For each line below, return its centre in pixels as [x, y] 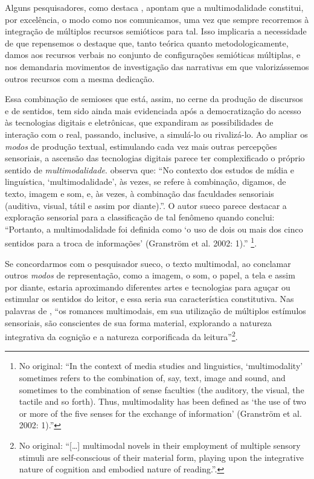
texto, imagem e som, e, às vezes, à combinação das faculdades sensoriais [139, 193]
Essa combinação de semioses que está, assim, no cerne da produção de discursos [154, 99]
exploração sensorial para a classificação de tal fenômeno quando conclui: [140, 217]
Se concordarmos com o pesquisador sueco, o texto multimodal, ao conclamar [148, 263]
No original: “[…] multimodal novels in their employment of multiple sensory [160, 445]
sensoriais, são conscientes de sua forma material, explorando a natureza [139, 322]
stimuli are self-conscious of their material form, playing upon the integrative [161, 457]
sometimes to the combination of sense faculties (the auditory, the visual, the [162, 389]
